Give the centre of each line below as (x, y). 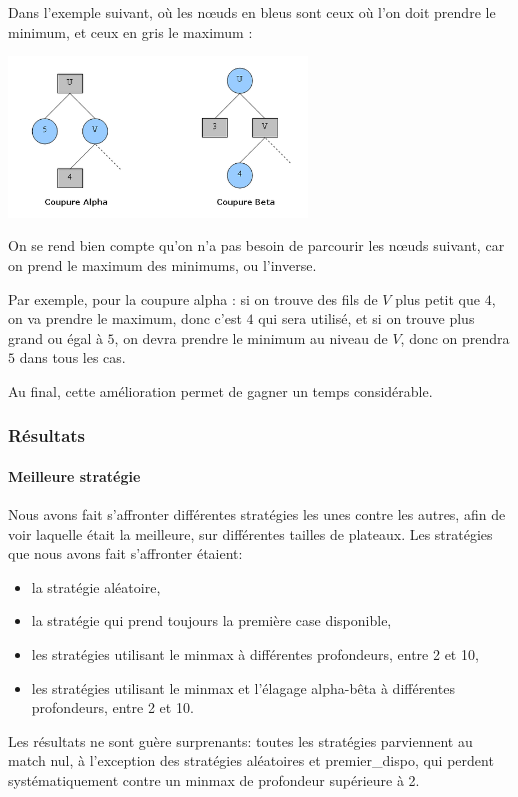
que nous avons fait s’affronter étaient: (125, 553)
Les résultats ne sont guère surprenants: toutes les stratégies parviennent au (240, 740)
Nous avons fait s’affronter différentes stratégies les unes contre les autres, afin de (257, 514)
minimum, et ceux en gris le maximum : (130, 31)
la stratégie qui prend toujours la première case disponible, (211, 620)
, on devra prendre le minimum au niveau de (251, 337)
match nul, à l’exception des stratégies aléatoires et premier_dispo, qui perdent (251, 760)
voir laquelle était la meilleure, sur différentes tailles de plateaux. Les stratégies (250, 533)
